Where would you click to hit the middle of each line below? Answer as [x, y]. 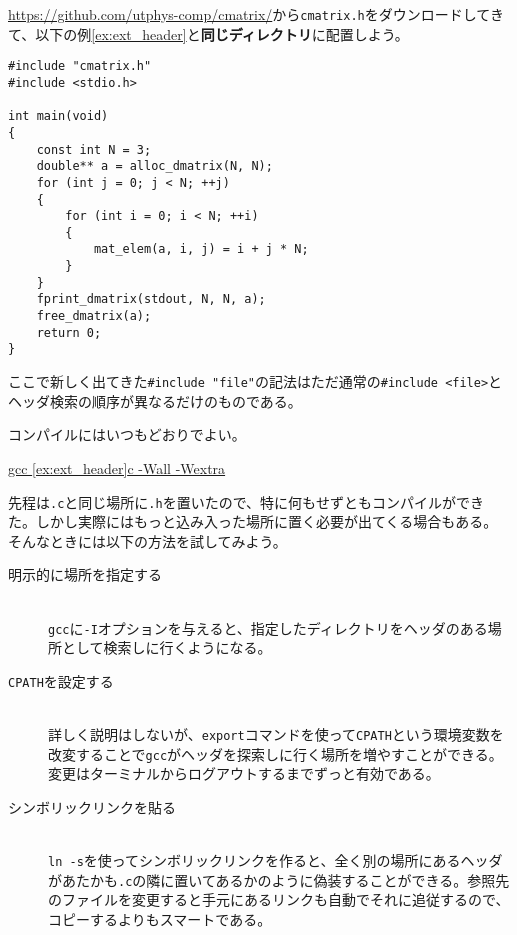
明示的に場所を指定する [85, 574]
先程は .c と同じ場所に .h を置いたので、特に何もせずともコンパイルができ [246, 501]
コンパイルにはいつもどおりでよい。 [127, 434]
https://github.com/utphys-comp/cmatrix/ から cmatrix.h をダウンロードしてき [256, 14]
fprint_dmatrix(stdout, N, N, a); [151, 299]
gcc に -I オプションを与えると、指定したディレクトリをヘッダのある [268, 627]
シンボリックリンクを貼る [92, 806]
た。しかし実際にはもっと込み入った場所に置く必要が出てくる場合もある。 [253, 521]
